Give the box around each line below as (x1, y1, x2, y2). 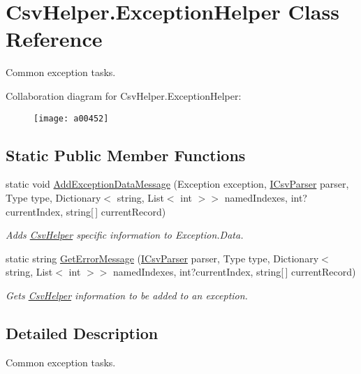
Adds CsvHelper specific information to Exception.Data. (6, 227, 244, 242)
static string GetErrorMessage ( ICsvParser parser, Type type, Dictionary (6, 250, 319, 265)
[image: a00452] (34, 113, 109, 124)
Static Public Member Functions (6, 144, 246, 165)
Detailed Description (6, 322, 159, 343)
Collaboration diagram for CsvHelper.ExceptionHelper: (6, 88, 242, 103)
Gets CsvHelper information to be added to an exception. (6, 287, 248, 302)
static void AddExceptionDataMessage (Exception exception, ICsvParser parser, (6, 177, 349, 191)
